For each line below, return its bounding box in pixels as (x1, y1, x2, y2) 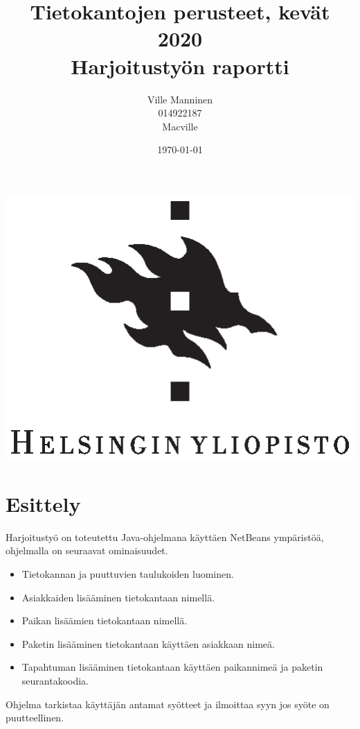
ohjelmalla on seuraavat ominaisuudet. (6, 543, 168, 558)
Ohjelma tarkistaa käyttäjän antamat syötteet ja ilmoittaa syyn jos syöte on (6, 696, 330, 711)
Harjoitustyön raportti (71, 51, 289, 80)
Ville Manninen (147, 92, 213, 106)
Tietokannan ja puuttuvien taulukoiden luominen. (21, 567, 234, 581)
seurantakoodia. (21, 673, 89, 687)
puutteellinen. (6, 710, 64, 725)
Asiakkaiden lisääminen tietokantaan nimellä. (21, 590, 215, 604)
